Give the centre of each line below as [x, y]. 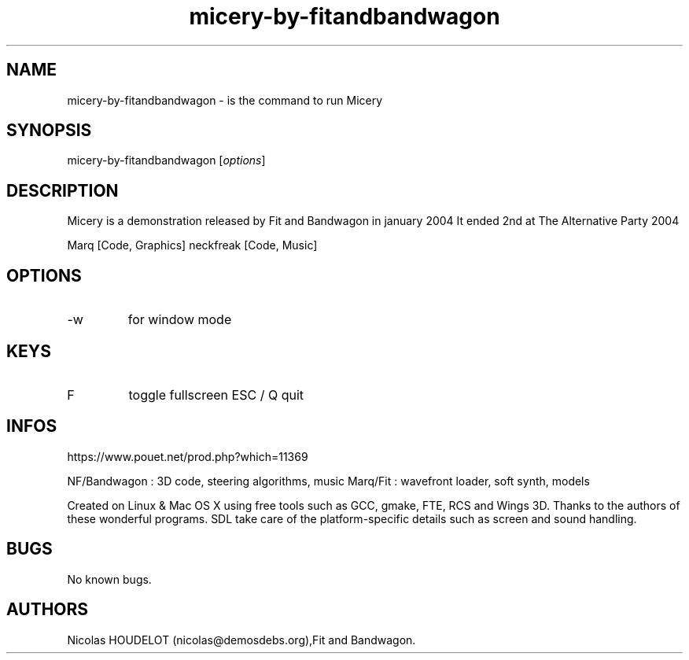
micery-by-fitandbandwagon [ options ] [166, 160]
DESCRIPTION [63, 190]
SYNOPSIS [49, 131]
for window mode [180, 320]
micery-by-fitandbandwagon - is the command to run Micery [225, 100]
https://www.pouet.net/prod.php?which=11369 [188, 456]
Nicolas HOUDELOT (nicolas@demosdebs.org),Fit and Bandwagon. [241, 640]
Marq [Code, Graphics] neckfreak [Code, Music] [192, 245]
